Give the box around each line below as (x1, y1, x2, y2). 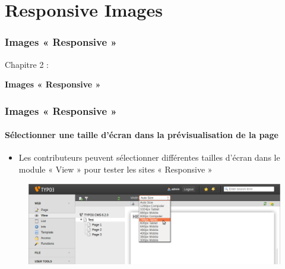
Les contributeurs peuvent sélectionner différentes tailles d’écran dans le (18, 151, 280, 164)
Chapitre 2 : (5, 58, 49, 70)
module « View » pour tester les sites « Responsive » (18, 163, 213, 176)
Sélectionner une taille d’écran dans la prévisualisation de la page (5, 129, 278, 141)
